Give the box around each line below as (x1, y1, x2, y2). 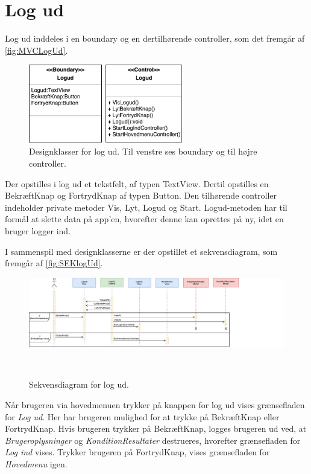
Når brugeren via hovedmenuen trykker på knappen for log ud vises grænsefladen (5, 399, 305, 411)
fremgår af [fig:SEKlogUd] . (5, 257, 103, 269)
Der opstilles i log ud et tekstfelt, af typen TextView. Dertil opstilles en (5, 177, 269, 190)
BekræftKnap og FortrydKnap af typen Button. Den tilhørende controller (5, 189, 277, 202)
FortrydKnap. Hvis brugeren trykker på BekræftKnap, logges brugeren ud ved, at (5, 422, 307, 435)
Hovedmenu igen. (5, 458, 68, 470)
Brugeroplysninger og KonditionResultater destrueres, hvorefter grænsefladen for (5, 434, 301, 446)
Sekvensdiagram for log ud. (29, 378, 129, 391)
